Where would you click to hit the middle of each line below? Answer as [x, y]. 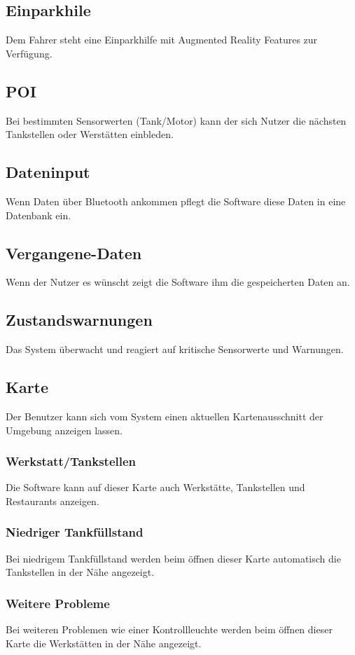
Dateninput [48, 172]
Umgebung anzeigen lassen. [64, 430]
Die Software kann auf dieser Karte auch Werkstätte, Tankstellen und [155, 487]
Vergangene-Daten [74, 253]
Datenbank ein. [39, 215]
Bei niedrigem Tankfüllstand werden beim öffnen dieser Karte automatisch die [173, 558]
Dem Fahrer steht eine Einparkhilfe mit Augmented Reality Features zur [162, 40]
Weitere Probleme [58, 603]
